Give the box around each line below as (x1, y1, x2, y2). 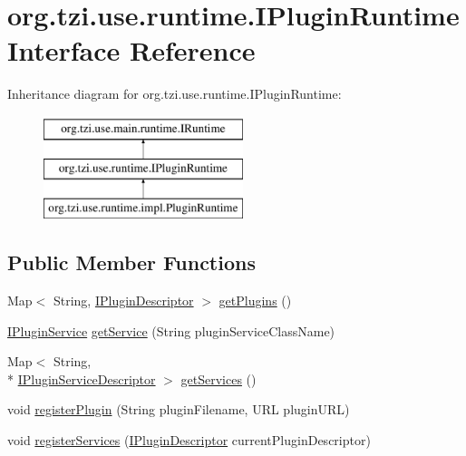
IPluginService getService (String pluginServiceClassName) (7, 321, 335, 340)
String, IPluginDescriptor (53, 291, 194, 310)
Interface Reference (7, 32, 256, 69)
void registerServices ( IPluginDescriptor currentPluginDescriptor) (7, 431, 371, 450)
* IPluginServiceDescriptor (7, 369, 156, 388)
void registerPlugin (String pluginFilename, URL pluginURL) (7, 400, 350, 419)
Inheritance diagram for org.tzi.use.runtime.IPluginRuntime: (7, 84, 342, 103)
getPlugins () (218, 291, 292, 310)
